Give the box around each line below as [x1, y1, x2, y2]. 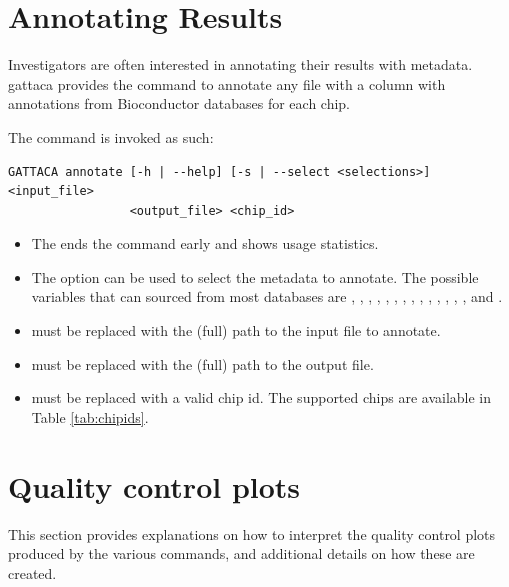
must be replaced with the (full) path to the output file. [31, 353, 374, 374]
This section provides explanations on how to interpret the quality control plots [8, 523, 496, 544]
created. [8, 562, 57, 583]
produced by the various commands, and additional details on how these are [8, 543, 475, 564]
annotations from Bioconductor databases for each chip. [8, 93, 351, 114]
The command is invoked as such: [8, 126, 214, 147]
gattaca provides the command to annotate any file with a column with [8, 73, 446, 94]
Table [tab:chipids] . [31, 406, 149, 427]
